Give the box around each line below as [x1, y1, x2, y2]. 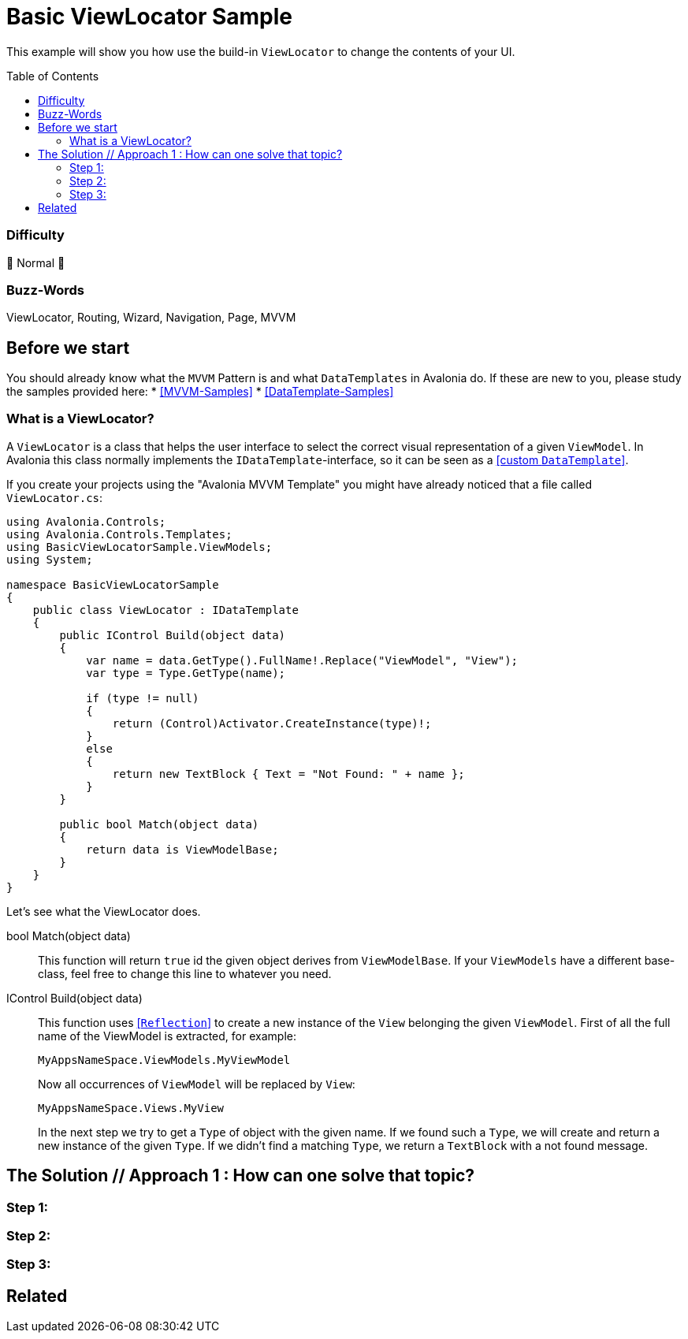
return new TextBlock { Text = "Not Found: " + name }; [112, 767, 465, 780]
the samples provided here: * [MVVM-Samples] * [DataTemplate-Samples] [6, 385, 394, 399]
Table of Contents [6, 69, 99, 83]
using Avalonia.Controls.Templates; [6, 527, 232, 541]
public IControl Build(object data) [59, 628, 286, 642]
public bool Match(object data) [59, 817, 259, 831]
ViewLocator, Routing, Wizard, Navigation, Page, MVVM [6, 311, 296, 325]
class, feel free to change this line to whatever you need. [38, 966, 332, 980]
